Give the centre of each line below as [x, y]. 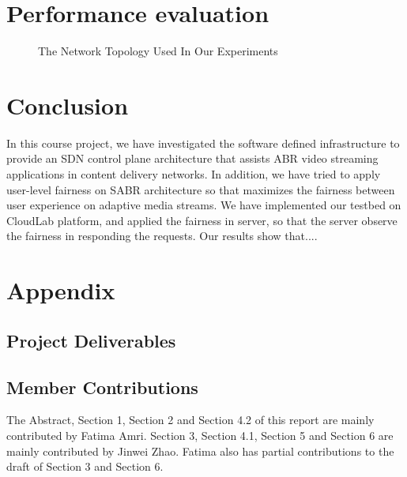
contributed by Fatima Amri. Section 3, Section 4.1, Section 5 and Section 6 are [200, 435]
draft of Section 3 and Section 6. [85, 466]
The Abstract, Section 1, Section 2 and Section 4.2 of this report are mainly [190, 420]
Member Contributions [102, 387]
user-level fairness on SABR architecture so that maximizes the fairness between [201, 189]
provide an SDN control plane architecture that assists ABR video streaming [192, 158]
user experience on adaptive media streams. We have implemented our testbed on [204, 205]
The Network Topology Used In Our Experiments [158, 51]
